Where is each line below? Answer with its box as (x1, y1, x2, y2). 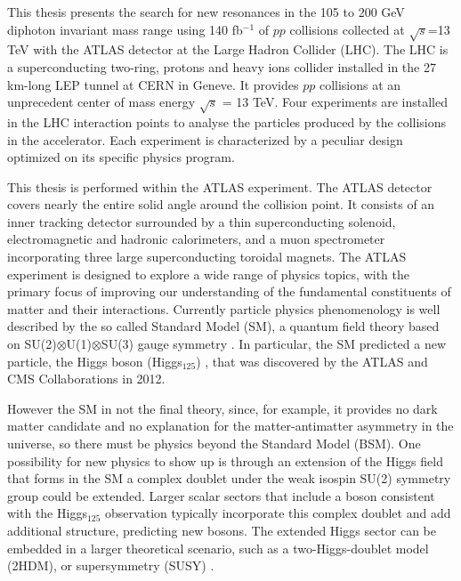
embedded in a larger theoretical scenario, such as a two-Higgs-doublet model (7, 538, 429, 557)
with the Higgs (7, 504, 87, 522)
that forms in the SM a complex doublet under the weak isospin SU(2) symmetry (7, 469, 451, 488)
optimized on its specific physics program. (7, 148, 235, 166)
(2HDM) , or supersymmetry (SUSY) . (7, 556, 214, 575)
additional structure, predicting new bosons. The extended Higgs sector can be (7, 520, 436, 539)
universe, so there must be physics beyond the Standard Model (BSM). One (7, 434, 421, 452)
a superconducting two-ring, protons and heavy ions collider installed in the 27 (7, 57, 436, 76)
